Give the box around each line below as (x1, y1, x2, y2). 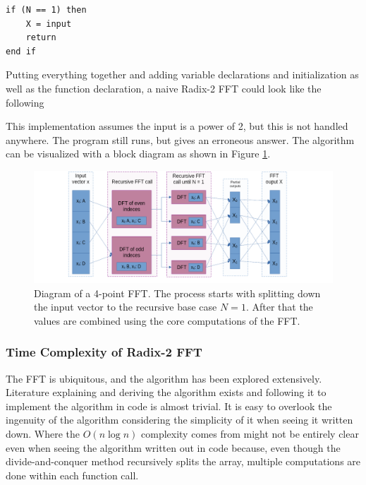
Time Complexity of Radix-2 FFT (6, 343, 202, 361)
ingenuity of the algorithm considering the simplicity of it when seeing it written (6, 412, 353, 427)
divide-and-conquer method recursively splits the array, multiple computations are (6, 454, 361, 469)
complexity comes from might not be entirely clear (141, 426, 359, 441)
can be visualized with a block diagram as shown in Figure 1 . (6, 146, 271, 161)
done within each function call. (6, 467, 139, 482)
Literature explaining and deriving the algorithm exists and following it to (6, 385, 327, 400)
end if (6, 46, 36, 56)
